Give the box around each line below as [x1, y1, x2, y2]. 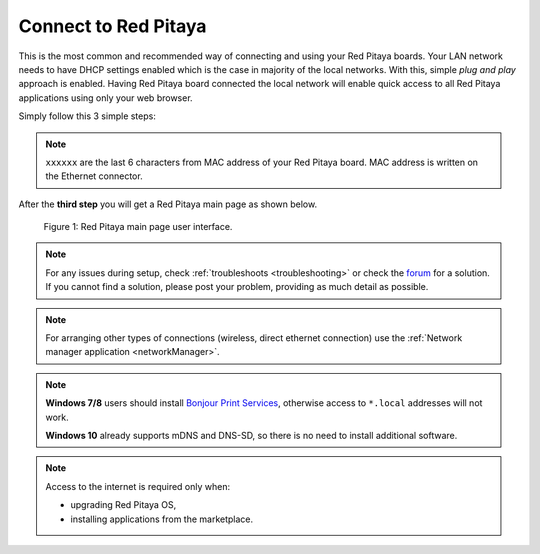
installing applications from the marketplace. [70, 513, 254, 525]
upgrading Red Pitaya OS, [70, 499, 177, 511]
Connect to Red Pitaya [18, 15, 207, 37]
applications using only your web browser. [18, 91, 194, 104]
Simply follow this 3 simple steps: [18, 110, 157, 122]
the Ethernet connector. [45, 170, 144, 182]
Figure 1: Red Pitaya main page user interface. [43, 221, 233, 233]
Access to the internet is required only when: [45, 480, 230, 492]
